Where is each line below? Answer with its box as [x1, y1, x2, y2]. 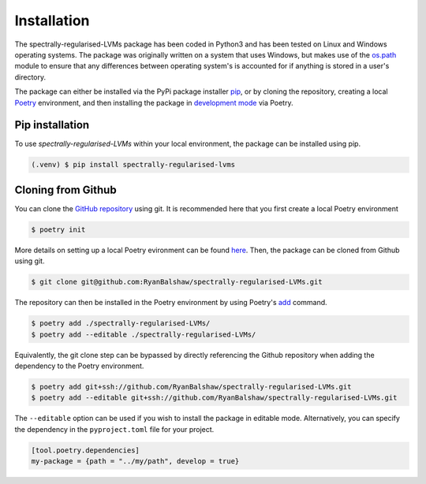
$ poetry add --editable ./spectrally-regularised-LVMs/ [31, 329, 256, 339]
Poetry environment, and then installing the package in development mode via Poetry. [14, 98, 293, 107]
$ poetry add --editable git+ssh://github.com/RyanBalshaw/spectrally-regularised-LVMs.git [31, 393, 398, 402]
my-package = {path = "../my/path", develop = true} [31, 457, 240, 466]
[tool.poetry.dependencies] [31, 445, 140, 455]
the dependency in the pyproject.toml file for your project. [14, 424, 215, 434]
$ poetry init [31, 225, 86, 234]
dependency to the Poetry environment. [14, 361, 144, 370]
